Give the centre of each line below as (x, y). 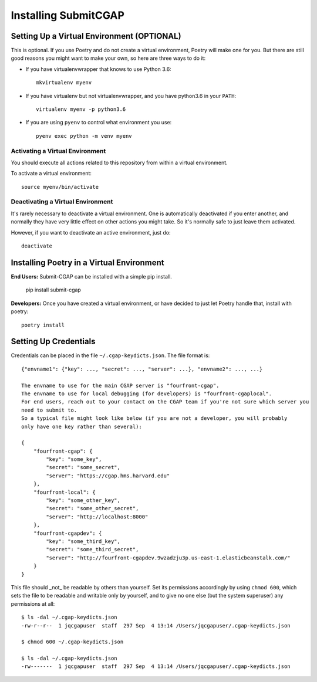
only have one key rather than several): (82, 426)
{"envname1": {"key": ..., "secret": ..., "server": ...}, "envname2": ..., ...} (142, 369)
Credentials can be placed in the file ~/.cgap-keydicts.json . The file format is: (110, 355)
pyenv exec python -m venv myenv (84, 136)
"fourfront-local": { (65, 492)
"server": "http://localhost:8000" (97, 517)
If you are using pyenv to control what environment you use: (99, 123)
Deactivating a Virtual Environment (62, 202)
